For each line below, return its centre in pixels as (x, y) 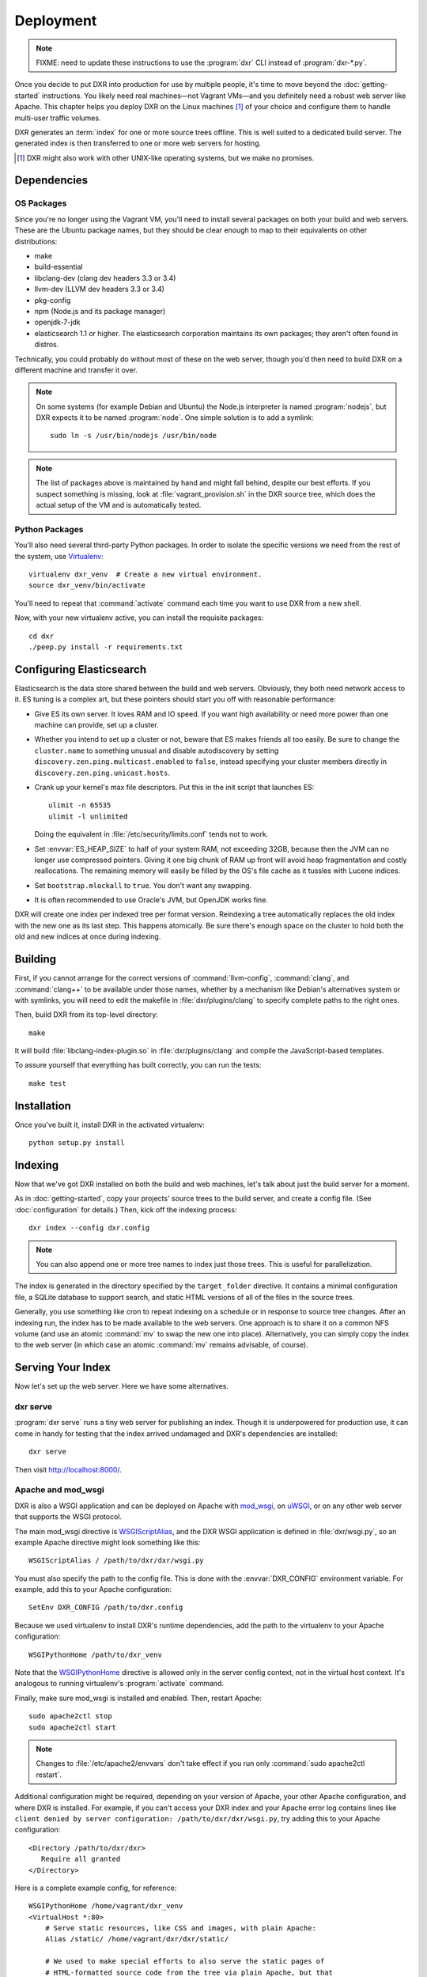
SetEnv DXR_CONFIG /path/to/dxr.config (106, 1608)
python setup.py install (77, 1143)
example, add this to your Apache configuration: (93, 1590)
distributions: (36, 241)
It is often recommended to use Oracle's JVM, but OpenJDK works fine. (151, 900)
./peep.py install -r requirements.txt (106, 647)
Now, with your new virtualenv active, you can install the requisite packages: (139, 618)
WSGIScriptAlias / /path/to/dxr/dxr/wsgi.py (117, 1561)
